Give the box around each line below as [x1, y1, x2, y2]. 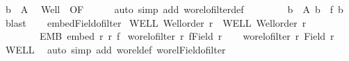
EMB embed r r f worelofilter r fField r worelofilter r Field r [39, 29, 334, 43]
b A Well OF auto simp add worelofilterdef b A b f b [5, 2, 343, 16]
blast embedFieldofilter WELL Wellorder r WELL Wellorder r [5, 15, 307, 29]
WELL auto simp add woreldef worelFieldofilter [5, 42, 226, 56]
